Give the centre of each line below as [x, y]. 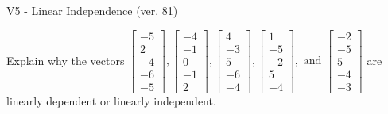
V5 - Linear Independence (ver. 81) [92, 10]
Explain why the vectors [66, 60]
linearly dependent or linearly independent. [111, 100]
